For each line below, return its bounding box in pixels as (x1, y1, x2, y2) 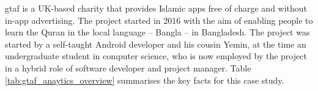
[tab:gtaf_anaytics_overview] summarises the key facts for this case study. (5, 73, 284, 86)
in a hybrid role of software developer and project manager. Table (5, 61, 251, 74)
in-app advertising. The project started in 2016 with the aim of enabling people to (5, 13, 313, 26)
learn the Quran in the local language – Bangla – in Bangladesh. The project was (5, 26, 310, 38)
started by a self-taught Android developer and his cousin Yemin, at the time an (5, 37, 306, 50)
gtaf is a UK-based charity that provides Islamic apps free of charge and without (5, 2, 308, 14)
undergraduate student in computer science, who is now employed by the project (5, 49, 307, 62)
